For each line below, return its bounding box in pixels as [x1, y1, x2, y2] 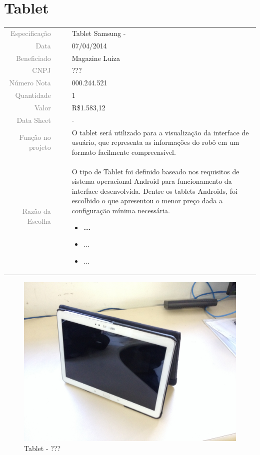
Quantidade [15, 90, 51, 100]
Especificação [10, 27, 51, 38]
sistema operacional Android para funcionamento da [71, 176, 232, 186]
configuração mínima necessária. [71, 205, 170, 216]
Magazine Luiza [71, 52, 120, 63]
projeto [29, 142, 51, 152]
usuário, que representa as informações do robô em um [71, 137, 239, 147]
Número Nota [9, 77, 51, 88]
